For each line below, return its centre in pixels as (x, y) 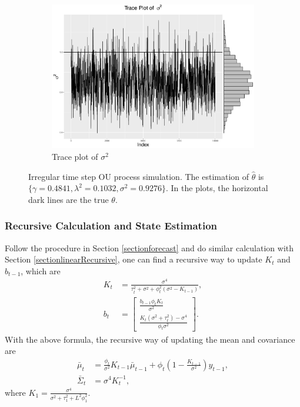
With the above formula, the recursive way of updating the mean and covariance (150, 339)
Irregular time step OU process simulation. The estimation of (139, 176)
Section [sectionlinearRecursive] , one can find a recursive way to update (134, 259)
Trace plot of (75, 157)
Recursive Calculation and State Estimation (111, 226)
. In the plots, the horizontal (217, 188)
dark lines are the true (69, 199)
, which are (41, 270)
